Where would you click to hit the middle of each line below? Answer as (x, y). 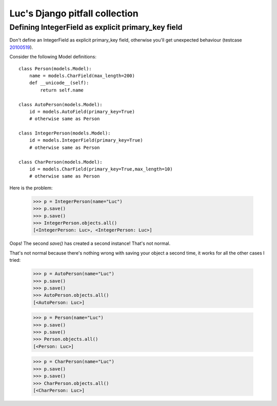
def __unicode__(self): (59, 83)
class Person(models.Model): (55, 69)
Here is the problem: (31, 188)
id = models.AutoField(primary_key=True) (82, 111)
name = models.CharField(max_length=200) (82, 75)
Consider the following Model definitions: (53, 57)
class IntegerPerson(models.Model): (65, 133)
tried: (15, 260)
